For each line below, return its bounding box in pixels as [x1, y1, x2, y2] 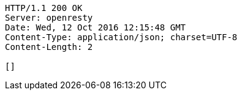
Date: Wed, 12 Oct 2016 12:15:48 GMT [5, 23, 186, 32]
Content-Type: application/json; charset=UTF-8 [5, 32, 238, 42]
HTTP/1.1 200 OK [5, 3, 83, 13]
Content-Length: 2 [5, 42, 93, 52]
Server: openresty [5, 13, 93, 23]
